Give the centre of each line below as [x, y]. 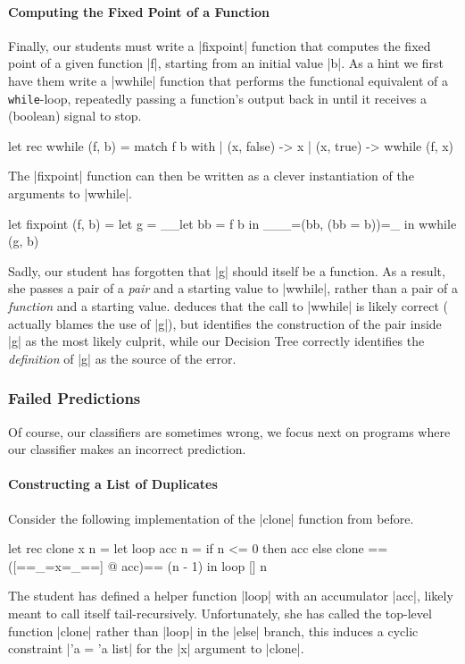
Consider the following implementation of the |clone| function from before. [211, 518]
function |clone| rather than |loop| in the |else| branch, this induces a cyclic [213, 630]
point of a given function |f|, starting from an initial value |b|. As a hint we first [226, 63]
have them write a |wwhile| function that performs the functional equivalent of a [228, 80]
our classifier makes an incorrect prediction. [127, 449]
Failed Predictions [75, 398]
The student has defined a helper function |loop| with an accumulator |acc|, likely [231, 596]
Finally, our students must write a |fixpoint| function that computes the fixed [220, 45]
